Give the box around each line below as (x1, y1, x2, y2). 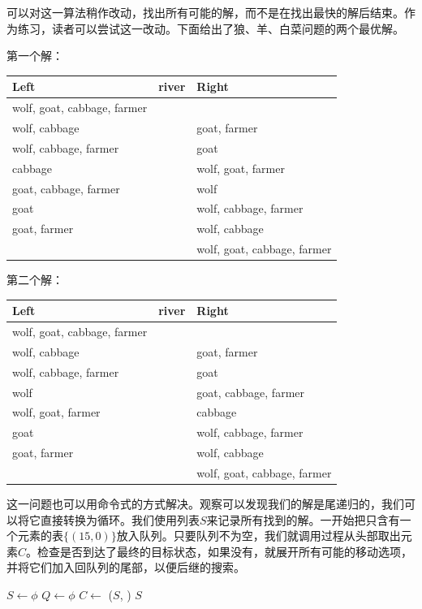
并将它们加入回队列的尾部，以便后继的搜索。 (6, 559, 245, 576)
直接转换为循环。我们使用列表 (40, 511, 200, 528)
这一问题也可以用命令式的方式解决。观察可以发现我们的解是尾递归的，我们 (6, 495, 404, 512)
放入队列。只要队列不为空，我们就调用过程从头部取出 (116, 527, 401, 544)
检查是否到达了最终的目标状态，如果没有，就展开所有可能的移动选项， (37, 542, 413, 559)
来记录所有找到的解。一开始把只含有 (206, 511, 400, 528)
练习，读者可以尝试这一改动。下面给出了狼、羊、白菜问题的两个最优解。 (17, 19, 404, 37)
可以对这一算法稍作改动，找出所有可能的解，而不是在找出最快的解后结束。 (6, 4, 404, 20)
